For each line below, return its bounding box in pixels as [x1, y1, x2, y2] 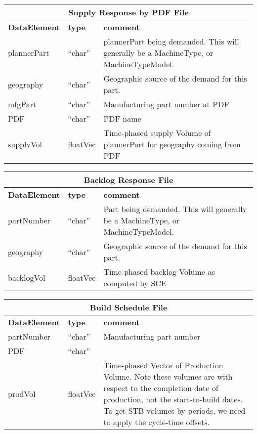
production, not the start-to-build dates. [103, 393, 243, 405]
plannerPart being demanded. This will [103, 36, 239, 47]
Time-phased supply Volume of [103, 127, 211, 138]
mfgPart [8, 98, 37, 110]
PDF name [103, 113, 141, 124]
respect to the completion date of [103, 382, 218, 393]
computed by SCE [103, 277, 167, 289]
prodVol [8, 388, 36, 399]
